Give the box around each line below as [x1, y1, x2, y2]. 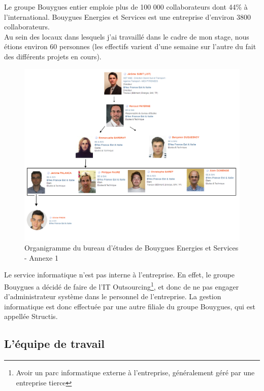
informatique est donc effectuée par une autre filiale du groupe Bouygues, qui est [4, 301, 255, 311]
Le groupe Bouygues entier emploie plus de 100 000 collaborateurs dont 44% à [4, 2, 248, 12]
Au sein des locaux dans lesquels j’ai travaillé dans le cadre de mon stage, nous [4, 31, 249, 42]
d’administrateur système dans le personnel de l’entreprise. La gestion [4, 291, 221, 302]
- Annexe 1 [24, 252, 58, 263]
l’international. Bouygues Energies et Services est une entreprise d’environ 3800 [4, 11, 251, 22]
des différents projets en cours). [4, 51, 102, 61]
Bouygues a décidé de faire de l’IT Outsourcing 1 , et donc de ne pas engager [4, 280, 239, 292]
